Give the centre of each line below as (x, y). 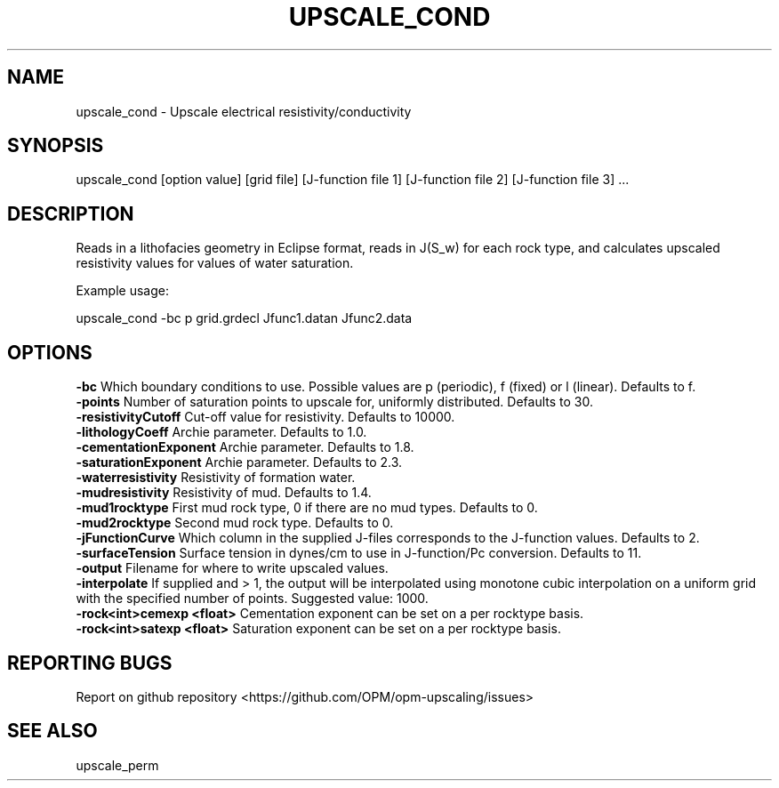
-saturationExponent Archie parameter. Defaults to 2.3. (239, 462)
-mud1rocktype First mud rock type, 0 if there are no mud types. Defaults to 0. (307, 508)
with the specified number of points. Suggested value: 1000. (252, 599)
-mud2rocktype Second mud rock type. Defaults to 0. (235, 523)
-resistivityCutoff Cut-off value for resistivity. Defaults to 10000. (265, 417)
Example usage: (122, 291)
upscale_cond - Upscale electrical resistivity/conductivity (244, 111)
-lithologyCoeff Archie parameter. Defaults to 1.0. (221, 432)
